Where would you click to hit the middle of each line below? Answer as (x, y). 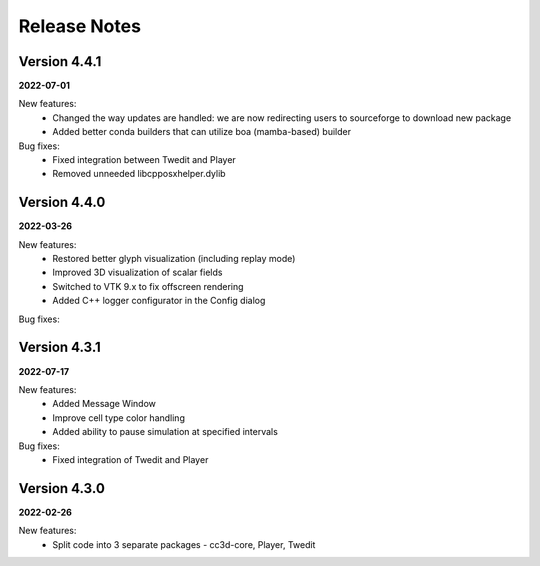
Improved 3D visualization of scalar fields (137, 272)
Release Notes (80, 26)
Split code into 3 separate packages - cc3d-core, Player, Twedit (184, 544)
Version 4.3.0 (61, 488)
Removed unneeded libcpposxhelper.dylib (139, 174)
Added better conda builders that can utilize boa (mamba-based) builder (202, 132)
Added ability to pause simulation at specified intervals (165, 432)
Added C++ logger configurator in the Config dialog (159, 301)
